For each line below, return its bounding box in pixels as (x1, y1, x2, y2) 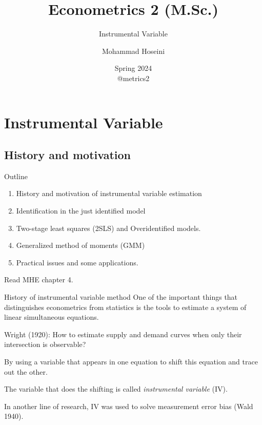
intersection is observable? (4, 339, 86, 350)
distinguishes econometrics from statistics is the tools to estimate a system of (4, 301, 247, 312)
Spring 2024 (114, 63, 152, 73)
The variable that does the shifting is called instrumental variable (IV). (4, 383, 228, 394)
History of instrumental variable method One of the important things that (4, 292, 238, 302)
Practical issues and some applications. (16, 257, 138, 267)
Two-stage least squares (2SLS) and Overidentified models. (16, 222, 201, 233)
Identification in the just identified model (16, 205, 146, 216)
